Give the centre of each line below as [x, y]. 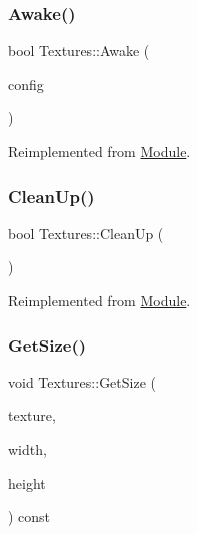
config [26, 83]
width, [27, 449]
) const [29, 516]
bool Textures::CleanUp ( [86, 232]
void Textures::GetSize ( [82, 381]
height [27, 482]
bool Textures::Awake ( [79, 50]
